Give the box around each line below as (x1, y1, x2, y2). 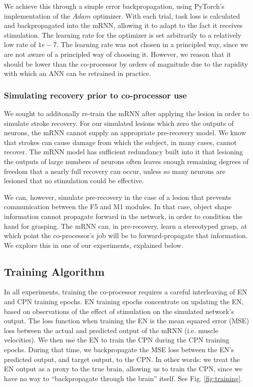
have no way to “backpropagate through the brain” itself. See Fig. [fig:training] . (4, 373, 243, 383)
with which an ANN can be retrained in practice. (4, 68, 151, 78)
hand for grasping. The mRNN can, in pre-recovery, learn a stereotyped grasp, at (4, 220, 247, 231)
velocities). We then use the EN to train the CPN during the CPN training (4, 335, 230, 345)
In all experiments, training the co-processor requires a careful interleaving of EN (4, 287, 248, 297)
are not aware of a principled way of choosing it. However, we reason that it (4, 48, 231, 59)
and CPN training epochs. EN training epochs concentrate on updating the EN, (4, 296, 244, 307)
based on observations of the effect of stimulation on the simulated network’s (4, 306, 234, 316)
